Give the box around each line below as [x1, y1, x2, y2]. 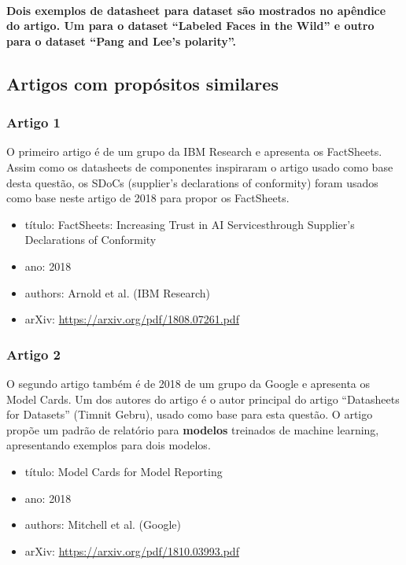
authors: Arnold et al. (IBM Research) [24, 284, 210, 301]
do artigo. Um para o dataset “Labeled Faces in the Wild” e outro [6, 17, 375, 34]
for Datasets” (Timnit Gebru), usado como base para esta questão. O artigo [6, 406, 373, 423]
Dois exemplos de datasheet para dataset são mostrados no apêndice [6, 2, 386, 18]
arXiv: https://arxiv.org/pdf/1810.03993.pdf [24, 542, 239, 559]
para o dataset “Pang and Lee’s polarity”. [6, 32, 237, 49]
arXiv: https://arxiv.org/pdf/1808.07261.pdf [24, 311, 239, 327]
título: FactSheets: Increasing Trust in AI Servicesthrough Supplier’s [24, 216, 355, 232]
